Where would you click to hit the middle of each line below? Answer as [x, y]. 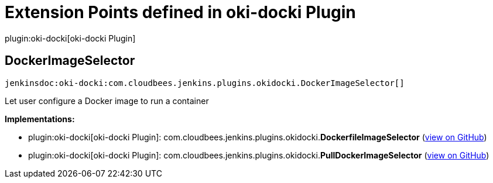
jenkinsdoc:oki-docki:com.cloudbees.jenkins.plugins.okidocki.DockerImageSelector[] [205, 83]
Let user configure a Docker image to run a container [107, 101]
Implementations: [40, 119]
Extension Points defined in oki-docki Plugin [180, 12]
